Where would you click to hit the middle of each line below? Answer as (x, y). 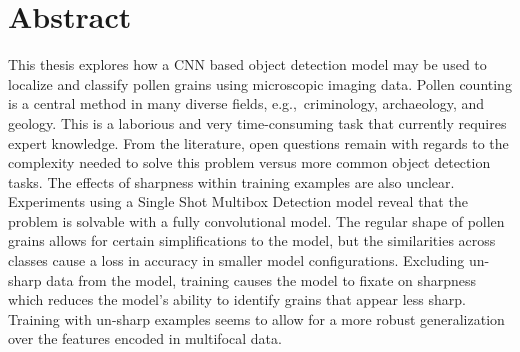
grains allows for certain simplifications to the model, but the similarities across (252, 240)
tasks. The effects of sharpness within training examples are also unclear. (231, 181)
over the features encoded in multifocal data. (145, 338)
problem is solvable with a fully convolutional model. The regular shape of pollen (256, 220)
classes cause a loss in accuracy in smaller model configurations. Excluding (236, 260)
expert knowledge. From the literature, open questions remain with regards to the (258, 142)
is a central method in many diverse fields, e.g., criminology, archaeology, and (246, 103)
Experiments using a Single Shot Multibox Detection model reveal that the (238, 201)
